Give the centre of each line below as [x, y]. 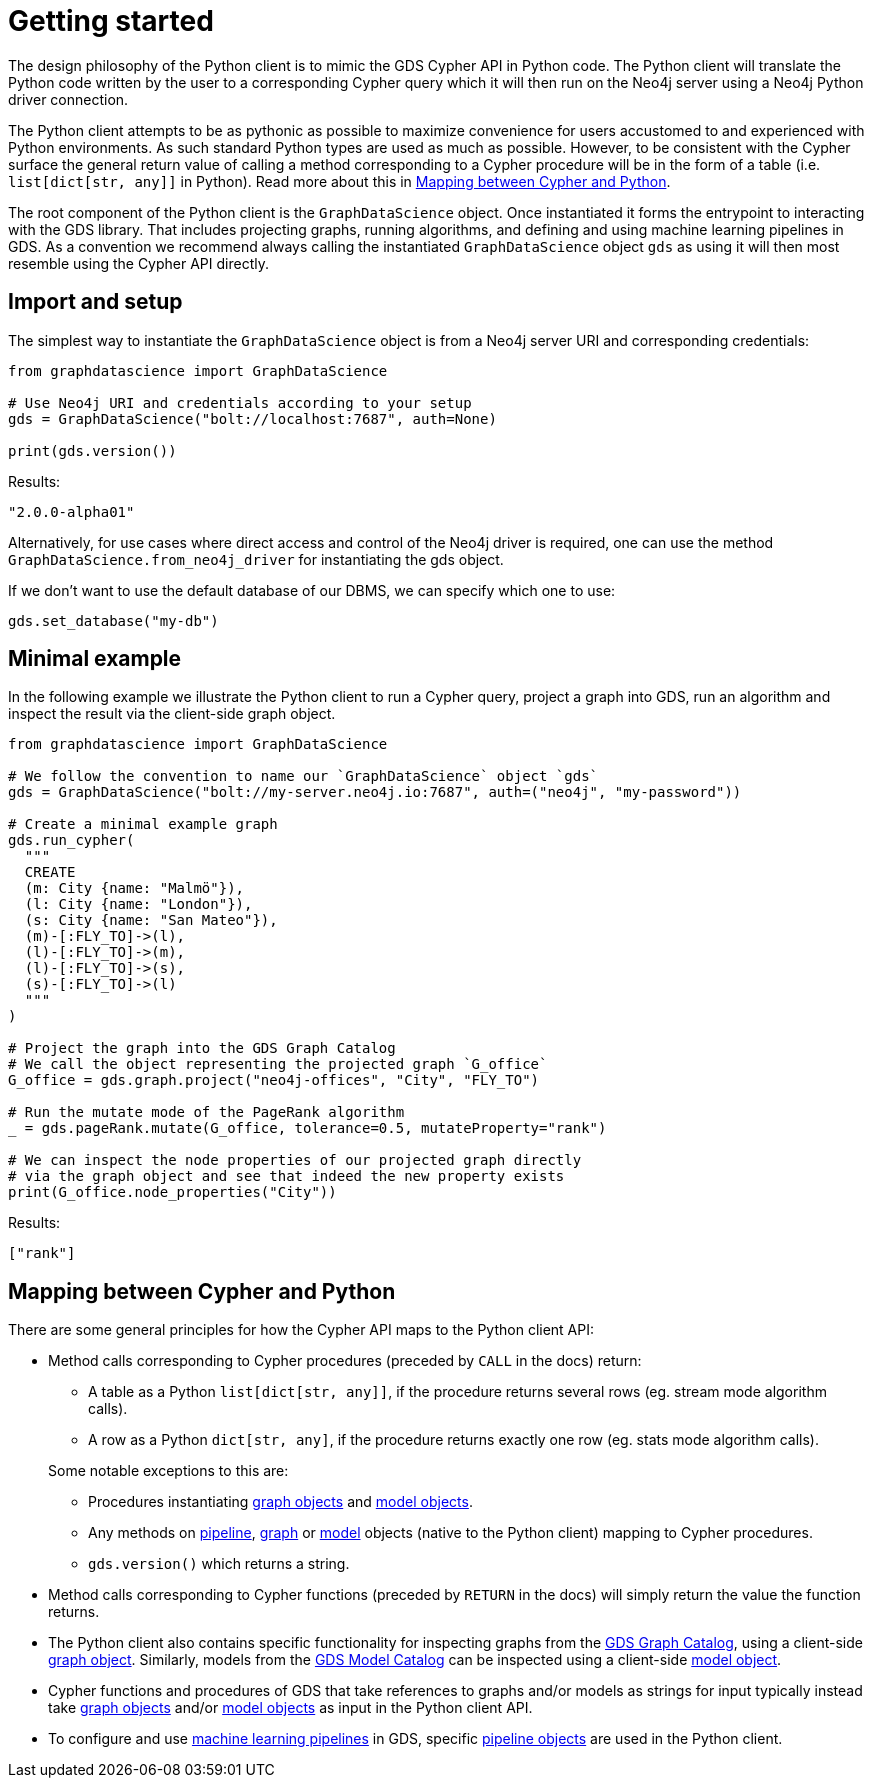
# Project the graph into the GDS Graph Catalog [202, 1048]
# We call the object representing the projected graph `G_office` [278, 1064]
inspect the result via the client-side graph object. [172, 714]
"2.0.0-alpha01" [71, 511]
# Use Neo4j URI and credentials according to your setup [240, 402]
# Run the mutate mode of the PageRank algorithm [206, 1112]
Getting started [111, 21]
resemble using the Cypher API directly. [138, 263]
